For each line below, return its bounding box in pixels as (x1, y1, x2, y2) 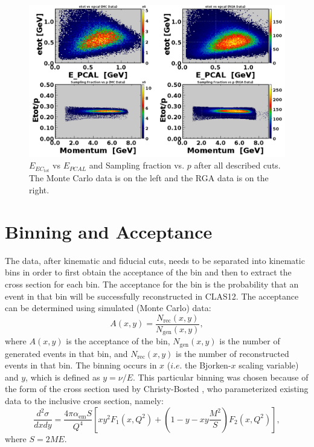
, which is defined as (25, 370, 100, 383)
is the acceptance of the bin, (66, 335, 170, 347)
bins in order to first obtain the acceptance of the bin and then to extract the (5, 266, 292, 278)
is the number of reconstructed (176, 347, 289, 359)
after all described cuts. (194, 159, 281, 172)
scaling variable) (239, 359, 299, 371)
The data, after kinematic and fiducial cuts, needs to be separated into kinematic (5, 254, 305, 266)
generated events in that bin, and (5, 347, 128, 359)
